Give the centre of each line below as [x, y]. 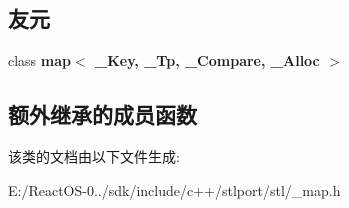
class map [39, 60]
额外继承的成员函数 [102, 114]
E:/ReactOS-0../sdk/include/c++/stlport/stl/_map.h [174, 189]
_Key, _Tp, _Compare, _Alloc [207, 60]
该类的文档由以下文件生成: [94, 156]
